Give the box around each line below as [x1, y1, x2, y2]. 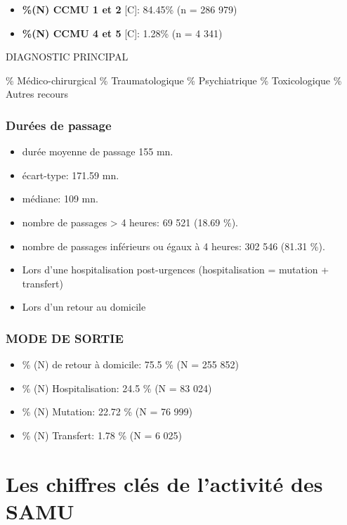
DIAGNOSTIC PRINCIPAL [6, 49, 129, 64]
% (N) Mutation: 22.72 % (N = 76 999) [22, 404, 193, 419]
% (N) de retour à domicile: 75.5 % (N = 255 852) [22, 357, 239, 372]
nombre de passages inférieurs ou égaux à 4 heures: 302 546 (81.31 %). [22, 238, 325, 253]
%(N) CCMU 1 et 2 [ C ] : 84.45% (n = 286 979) [22, 2, 237, 16]
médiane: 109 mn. [22, 191, 98, 206]
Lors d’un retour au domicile [22, 299, 146, 314]
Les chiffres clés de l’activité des [6, 469, 323, 498]
